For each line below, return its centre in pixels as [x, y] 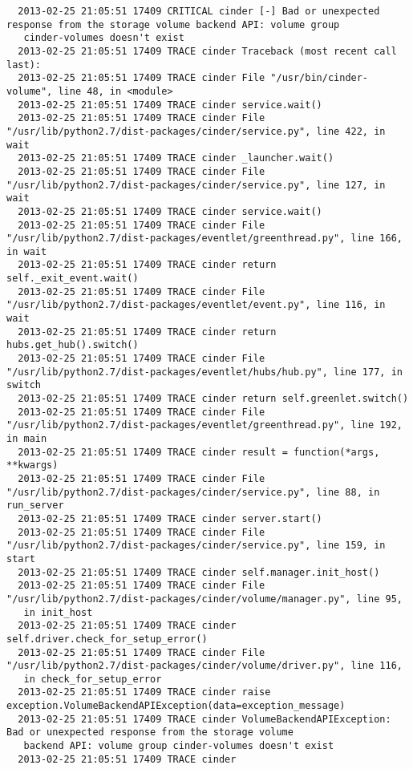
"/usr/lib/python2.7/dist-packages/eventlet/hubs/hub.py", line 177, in [204, 372]
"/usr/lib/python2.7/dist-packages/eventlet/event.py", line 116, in [196, 305]
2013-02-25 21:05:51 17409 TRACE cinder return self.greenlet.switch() [213, 399]
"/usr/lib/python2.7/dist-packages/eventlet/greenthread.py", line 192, [204, 425]
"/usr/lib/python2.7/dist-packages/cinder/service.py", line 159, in [196, 546]
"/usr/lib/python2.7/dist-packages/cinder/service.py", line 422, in [196, 131]
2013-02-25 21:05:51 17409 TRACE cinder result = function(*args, [199, 452]
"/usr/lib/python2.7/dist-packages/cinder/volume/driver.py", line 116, [204, 666]
